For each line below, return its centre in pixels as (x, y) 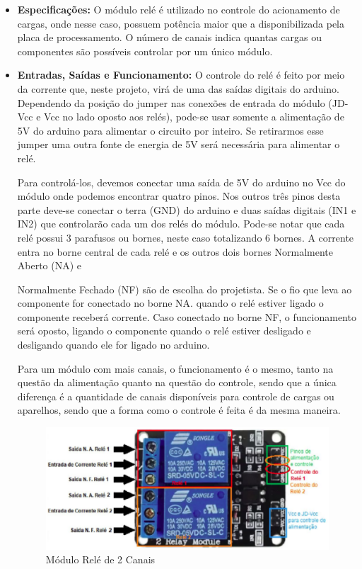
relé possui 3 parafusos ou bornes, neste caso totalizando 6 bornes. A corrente (186, 237)
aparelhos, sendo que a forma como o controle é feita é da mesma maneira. (179, 410)
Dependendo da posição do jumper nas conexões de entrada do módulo (171, 102)
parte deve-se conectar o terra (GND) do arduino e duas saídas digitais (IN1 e (187, 209)
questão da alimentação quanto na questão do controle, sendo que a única (177, 382)
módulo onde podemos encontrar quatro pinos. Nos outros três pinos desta (179, 196)
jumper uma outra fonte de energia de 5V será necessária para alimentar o (179, 144)
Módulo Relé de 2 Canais (100, 559)
